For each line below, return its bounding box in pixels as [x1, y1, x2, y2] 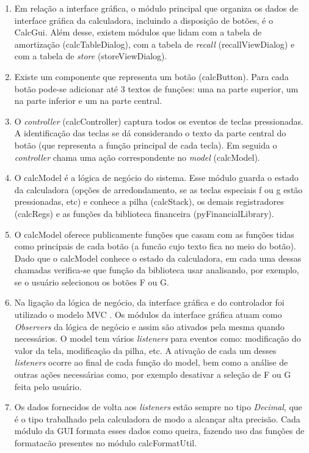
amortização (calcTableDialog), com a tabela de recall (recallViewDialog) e [14, 37, 295, 50]
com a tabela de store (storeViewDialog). [14, 50, 167, 62]
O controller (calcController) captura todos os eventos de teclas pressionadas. [14, 114, 304, 127]
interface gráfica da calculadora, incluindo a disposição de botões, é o [14, 13, 273, 26]
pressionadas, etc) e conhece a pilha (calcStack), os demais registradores [14, 195, 284, 208]
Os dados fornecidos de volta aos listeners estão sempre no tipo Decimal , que [14, 400, 302, 413]
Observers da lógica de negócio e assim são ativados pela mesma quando [14, 320, 285, 333]
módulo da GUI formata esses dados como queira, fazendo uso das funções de [14, 424, 305, 437]
